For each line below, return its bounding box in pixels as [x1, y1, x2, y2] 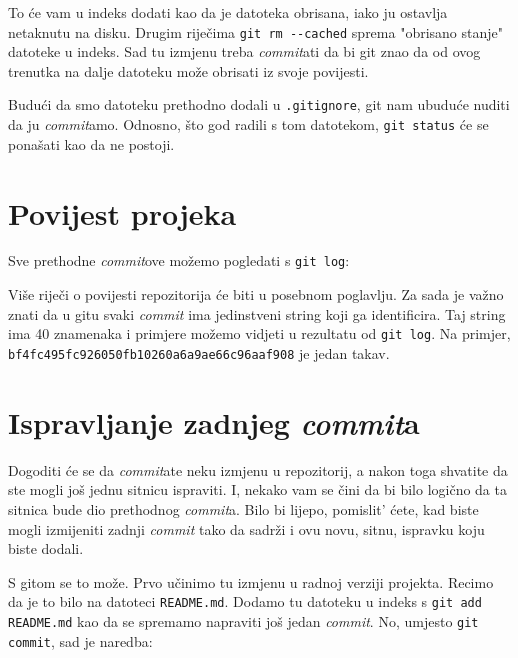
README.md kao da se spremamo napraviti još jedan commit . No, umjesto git [8, 610, 479, 631]
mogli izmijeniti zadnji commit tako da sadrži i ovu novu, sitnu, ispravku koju [8, 518, 485, 539]
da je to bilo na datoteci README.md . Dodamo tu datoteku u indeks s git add [8, 591, 482, 612]
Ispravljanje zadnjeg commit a [8, 401, 420, 443]
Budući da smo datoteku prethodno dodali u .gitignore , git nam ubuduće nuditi [8, 94, 510, 115]
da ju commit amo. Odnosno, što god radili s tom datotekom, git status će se [8, 114, 489, 135]
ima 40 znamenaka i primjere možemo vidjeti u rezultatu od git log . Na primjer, [8, 323, 511, 344]
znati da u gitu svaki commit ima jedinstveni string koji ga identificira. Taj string [8, 303, 506, 324]
